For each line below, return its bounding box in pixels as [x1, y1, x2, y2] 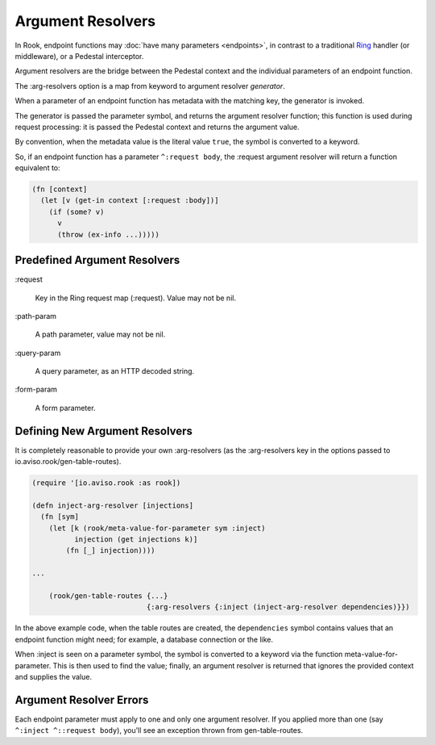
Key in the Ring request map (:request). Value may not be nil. [35, 293, 237, 303]
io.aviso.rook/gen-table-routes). [14, 457, 122, 467]
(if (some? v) [48, 207, 105, 216]
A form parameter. [35, 403, 96, 412]
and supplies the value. [14, 672, 93, 681]
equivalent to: [14, 163, 60, 173]
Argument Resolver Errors [14, 693, 149, 706]
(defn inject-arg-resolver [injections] [31, 500, 193, 510]
